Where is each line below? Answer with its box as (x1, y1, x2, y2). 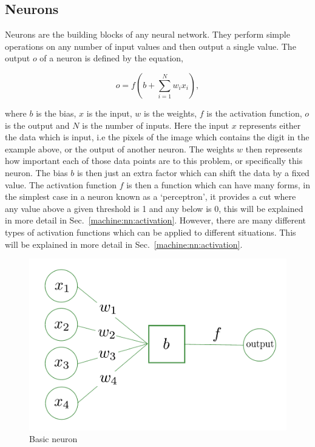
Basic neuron (29, 432, 78, 445)
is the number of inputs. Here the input (82, 118, 229, 131)
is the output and (5, 118, 70, 131)
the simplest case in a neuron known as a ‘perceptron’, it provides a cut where (5, 190, 296, 203)
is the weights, (143, 106, 197, 119)
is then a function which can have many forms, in (126, 178, 310, 191)
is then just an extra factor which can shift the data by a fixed (76, 166, 310, 179)
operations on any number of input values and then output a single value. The (5, 39, 296, 52)
